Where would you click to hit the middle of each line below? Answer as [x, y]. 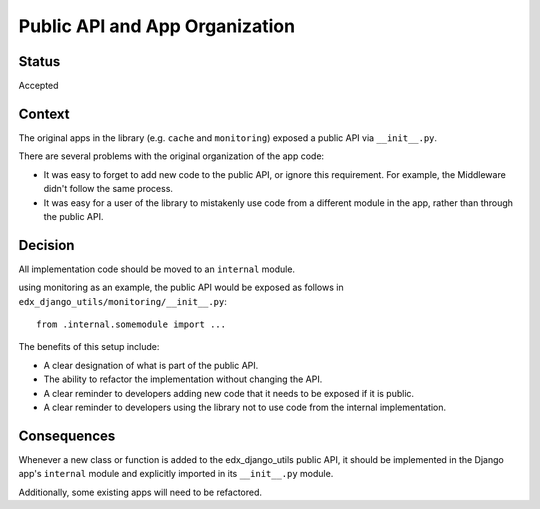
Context [44, 113]
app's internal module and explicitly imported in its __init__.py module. [176, 474]
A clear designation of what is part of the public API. [151, 365]
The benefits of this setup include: [89, 347]
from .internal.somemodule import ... [131, 324]
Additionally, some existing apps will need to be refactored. [140, 492]
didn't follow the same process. [108, 189]
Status [39, 61]
